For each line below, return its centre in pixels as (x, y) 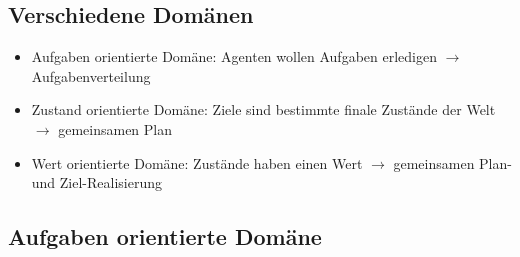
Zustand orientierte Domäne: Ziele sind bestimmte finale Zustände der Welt (263, 109)
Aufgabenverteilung (91, 75)
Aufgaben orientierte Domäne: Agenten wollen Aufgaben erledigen (234, 56)
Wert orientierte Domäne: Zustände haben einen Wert (197, 162)
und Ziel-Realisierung (97, 182)
